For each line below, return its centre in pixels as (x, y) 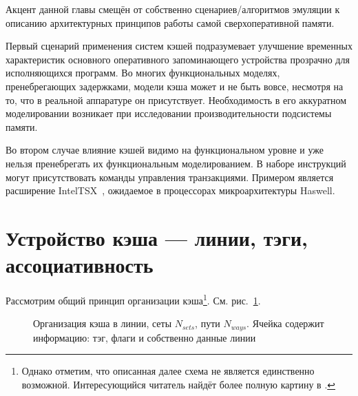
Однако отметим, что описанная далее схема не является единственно (168, 371)
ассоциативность (80, 265)
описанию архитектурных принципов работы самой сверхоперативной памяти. (170, 22)
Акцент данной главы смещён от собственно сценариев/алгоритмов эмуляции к (173, 9)
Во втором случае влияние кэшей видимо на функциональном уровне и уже (165, 150)
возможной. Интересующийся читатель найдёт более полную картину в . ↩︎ (179, 384)
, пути (208, 323)
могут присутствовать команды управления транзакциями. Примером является (170, 177)
